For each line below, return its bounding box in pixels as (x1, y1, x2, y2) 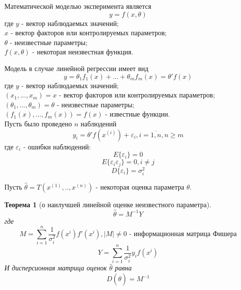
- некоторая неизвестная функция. (32, 47, 134, 57)
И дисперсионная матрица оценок (4, 263, 107, 273)
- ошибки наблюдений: (23, 141, 91, 151)
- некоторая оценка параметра (95, 181, 185, 192)
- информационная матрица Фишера (129, 231, 237, 238)
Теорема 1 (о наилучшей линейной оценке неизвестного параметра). (4, 199, 212, 209)
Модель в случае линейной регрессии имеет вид (4, 63, 149, 73)
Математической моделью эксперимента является (4, 1, 152, 11)
